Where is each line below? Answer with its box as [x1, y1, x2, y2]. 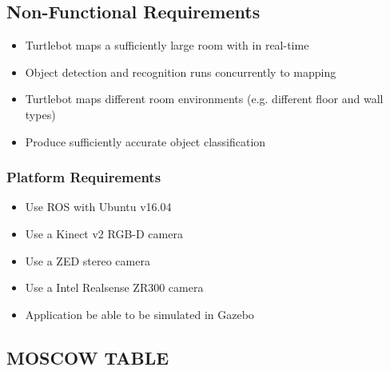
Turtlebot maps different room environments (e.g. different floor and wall [25, 90, 384, 107]
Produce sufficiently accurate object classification [25, 133, 266, 150]
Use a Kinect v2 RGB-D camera [25, 225, 183, 241]
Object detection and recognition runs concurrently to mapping [25, 63, 336, 80]
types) [25, 106, 56, 122]
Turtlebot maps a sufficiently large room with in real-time [25, 37, 309, 54]
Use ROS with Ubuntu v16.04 [25, 198, 172, 215]
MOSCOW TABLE [6, 345, 169, 369]
